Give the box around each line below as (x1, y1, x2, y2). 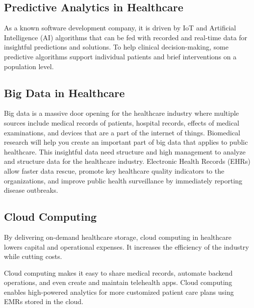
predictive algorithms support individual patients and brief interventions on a (4, 51, 237, 61)
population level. (4, 61, 54, 71)
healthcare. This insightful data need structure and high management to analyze (4, 146, 246, 156)
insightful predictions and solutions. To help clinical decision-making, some (4, 42, 229, 52)
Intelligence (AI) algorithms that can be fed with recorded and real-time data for (4, 32, 248, 42)
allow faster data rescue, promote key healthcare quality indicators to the (4, 165, 225, 176)
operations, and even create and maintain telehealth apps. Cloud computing (4, 277, 232, 287)
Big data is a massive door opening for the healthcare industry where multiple (4, 108, 239, 118)
